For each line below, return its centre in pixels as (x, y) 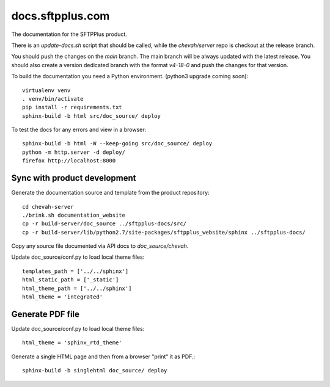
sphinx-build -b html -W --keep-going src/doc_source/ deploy (117, 144)
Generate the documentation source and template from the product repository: (111, 193)
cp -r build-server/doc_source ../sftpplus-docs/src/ (104, 224)
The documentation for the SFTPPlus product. (69, 34)
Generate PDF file (45, 314)
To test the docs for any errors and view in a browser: (79, 130)
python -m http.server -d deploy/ (74, 152)
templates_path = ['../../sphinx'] (75, 271)
